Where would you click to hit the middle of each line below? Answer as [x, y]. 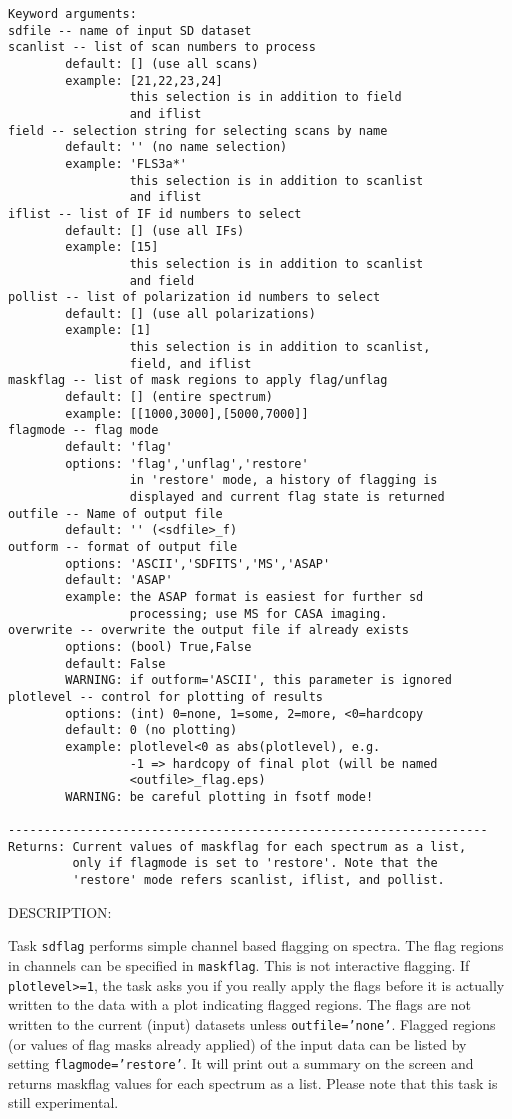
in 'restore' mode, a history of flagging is [283, 480]
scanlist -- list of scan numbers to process [162, 47]
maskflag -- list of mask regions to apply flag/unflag [198, 380]
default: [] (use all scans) [162, 63]
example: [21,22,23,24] [144, 80]
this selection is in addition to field [265, 97]
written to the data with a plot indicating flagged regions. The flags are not [240, 1004]
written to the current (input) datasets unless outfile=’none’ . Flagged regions [252, 1023]
